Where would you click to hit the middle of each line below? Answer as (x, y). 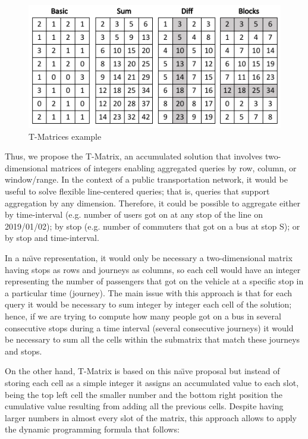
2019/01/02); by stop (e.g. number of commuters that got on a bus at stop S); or (153, 226)
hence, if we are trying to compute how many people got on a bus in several (143, 316)
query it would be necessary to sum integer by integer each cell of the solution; (148, 304)
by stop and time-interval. (52, 238)
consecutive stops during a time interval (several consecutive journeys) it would (149, 327)
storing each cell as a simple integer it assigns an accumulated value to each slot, (152, 382)
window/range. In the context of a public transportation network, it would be (146, 179)
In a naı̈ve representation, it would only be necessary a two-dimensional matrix (149, 258)
